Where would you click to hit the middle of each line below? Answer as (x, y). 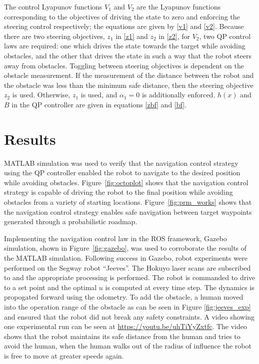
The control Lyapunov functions (53, 6)
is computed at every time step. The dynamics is (180, 287)
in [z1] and (132, 36)
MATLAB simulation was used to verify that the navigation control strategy (121, 163)
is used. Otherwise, (41, 95)
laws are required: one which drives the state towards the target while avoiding (125, 46)
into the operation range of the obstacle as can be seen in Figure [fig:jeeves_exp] (127, 306)
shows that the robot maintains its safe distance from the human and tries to (122, 336)
